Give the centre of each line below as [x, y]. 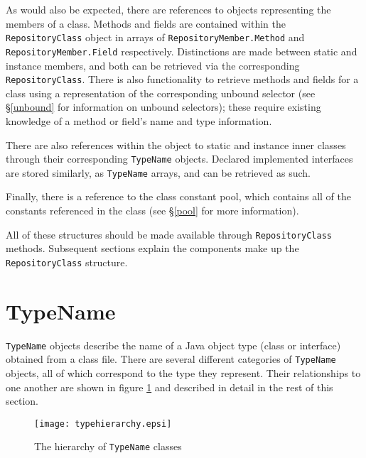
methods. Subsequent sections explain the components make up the [152, 248]
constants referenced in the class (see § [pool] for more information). [152, 211]
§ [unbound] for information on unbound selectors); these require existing [163, 107]
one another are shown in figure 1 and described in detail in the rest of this [169, 387]
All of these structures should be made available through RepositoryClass [169, 234]
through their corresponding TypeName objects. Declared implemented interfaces [179, 159]
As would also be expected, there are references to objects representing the [168, 9]
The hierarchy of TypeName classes [108, 446]
